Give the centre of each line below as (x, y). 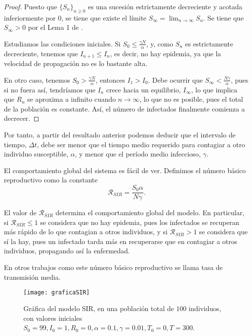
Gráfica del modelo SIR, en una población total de (99, 308)
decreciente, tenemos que (41, 53)
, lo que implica (214, 89)
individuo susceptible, (36, 154)
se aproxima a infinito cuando (72, 99)
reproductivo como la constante (51, 180)
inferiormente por (30, 17)
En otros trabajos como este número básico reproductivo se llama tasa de (113, 267)
